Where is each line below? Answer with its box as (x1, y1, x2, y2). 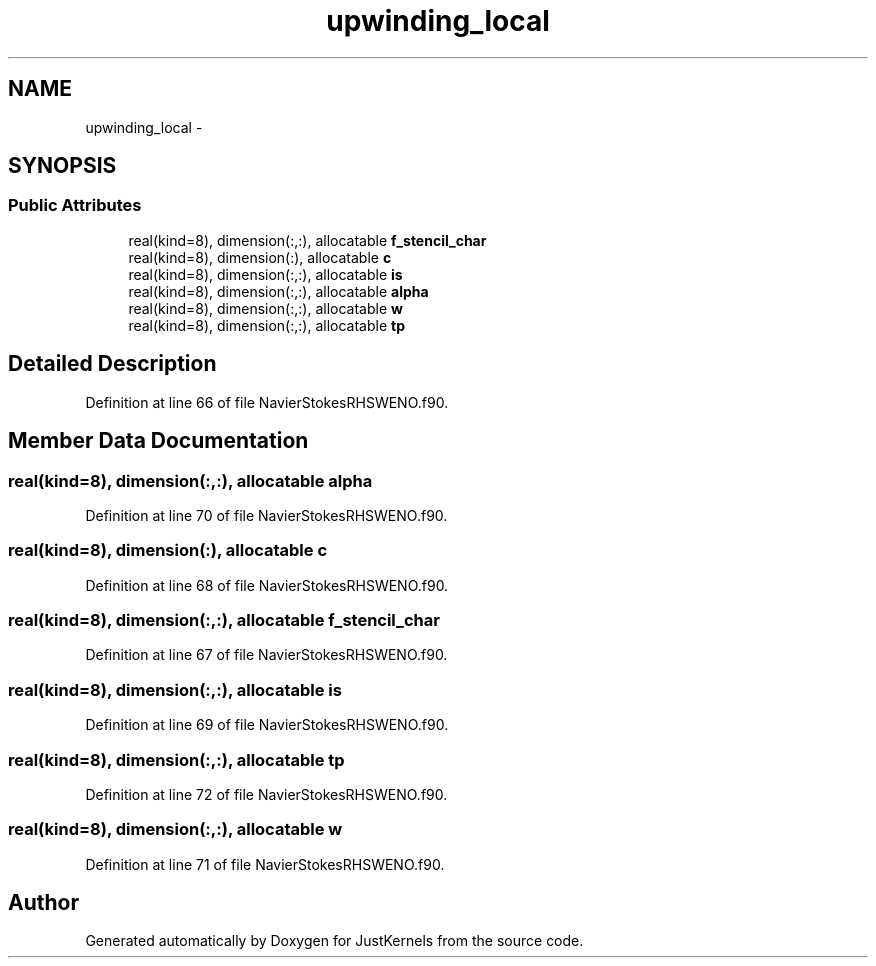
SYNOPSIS (8, 153, 117, 179)
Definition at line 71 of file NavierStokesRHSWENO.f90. (85, 855, 445, 873)
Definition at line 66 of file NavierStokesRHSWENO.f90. (85, 393, 449, 411)
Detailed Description (8, 351, 217, 377)
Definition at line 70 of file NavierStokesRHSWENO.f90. (85, 506, 448, 524)
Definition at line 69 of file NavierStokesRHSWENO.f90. (85, 716, 449, 734)
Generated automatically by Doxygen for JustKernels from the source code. (85, 932, 584, 950)
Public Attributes (8, 195, 142, 216)
